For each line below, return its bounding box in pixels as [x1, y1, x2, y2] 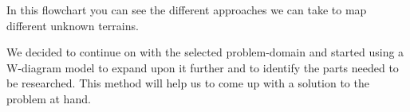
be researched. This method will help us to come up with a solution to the [6, 75, 369, 91]
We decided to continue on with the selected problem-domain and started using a [6, 44, 404, 60]
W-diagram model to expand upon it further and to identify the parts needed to [6, 59, 399, 75]
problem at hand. [6, 90, 91, 106]
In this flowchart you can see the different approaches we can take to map [6, 2, 367, 17]
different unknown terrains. [6, 17, 139, 33]
